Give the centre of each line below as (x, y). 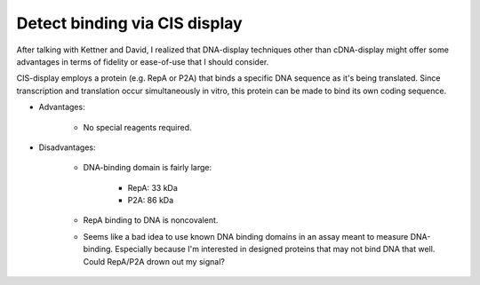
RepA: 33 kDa (152, 187)
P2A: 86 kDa (151, 201)
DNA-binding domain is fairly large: (148, 168)
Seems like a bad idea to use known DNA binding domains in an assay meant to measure (246, 236)
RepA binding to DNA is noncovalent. (151, 220)
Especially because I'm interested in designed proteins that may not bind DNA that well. (275, 249)
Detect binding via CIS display (130, 23)
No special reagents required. (137, 127)
